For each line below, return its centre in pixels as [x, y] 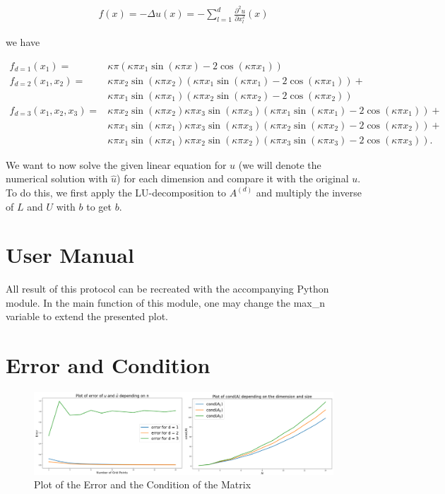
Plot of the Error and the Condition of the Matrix [143, 484]
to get [99, 206]
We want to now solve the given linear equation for [116, 164]
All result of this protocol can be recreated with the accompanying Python [167, 289]
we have [23, 41]
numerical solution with [57, 178]
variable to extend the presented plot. [87, 316]
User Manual [70, 255]
